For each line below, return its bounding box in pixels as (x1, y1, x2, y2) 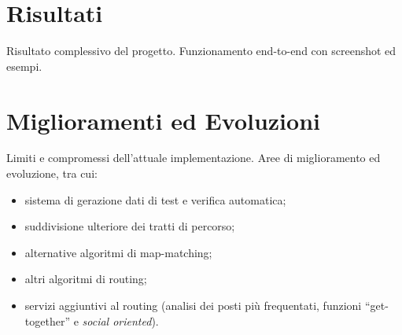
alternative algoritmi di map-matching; (24, 244, 212, 260)
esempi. (6, 57, 42, 74)
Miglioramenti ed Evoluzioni (6, 104, 320, 136)
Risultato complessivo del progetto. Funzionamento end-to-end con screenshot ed (6, 42, 396, 59)
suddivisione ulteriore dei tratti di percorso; (24, 218, 235, 234)
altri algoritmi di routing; (24, 271, 147, 287)
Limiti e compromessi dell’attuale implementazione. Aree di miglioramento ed (6, 149, 381, 166)
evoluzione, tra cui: (6, 165, 98, 182)
